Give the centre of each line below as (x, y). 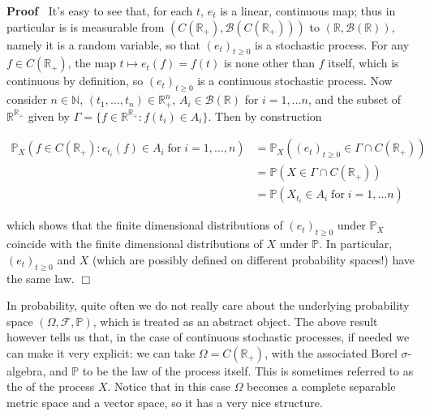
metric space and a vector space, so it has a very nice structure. (165, 403)
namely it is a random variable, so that (104, 44)
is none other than (270, 63)
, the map (92, 63)
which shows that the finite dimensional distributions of (145, 225)
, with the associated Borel (331, 352)
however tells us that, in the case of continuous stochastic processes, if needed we (208, 337)
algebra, (26, 370)
